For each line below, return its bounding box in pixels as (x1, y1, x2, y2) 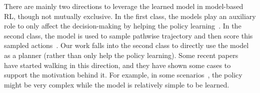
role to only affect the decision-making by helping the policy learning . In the (4, 20, 241, 31)
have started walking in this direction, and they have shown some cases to (4, 59, 231, 70)
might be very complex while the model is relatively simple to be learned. (4, 79, 229, 89)
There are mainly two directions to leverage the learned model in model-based (4, 1, 243, 11)
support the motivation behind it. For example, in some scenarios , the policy (4, 69, 242, 80)
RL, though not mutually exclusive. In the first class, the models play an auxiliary (4, 10, 256, 21)
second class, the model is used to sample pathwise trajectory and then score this (4, 30, 253, 40)
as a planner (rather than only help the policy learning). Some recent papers (4, 49, 238, 60)
